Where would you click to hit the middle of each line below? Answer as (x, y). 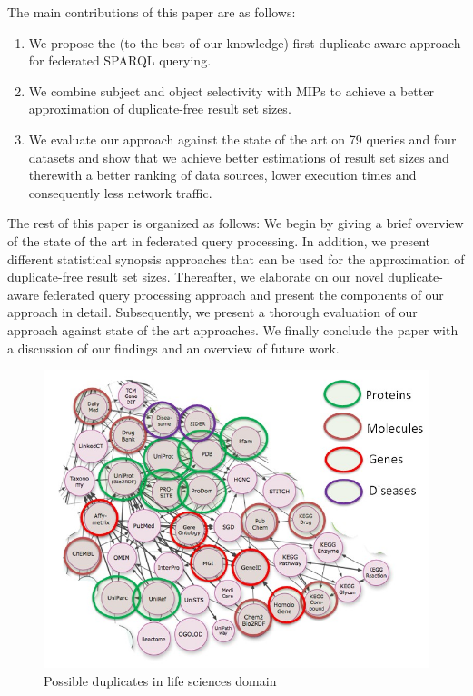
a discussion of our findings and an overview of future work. (173, 348)
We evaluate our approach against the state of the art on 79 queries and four (242, 139)
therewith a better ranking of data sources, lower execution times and (222, 175)
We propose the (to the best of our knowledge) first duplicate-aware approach (245, 42)
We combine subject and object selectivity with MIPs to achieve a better (231, 90)
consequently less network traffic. (120, 192)
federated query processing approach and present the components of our (243, 294)
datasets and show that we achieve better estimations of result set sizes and (239, 157)
